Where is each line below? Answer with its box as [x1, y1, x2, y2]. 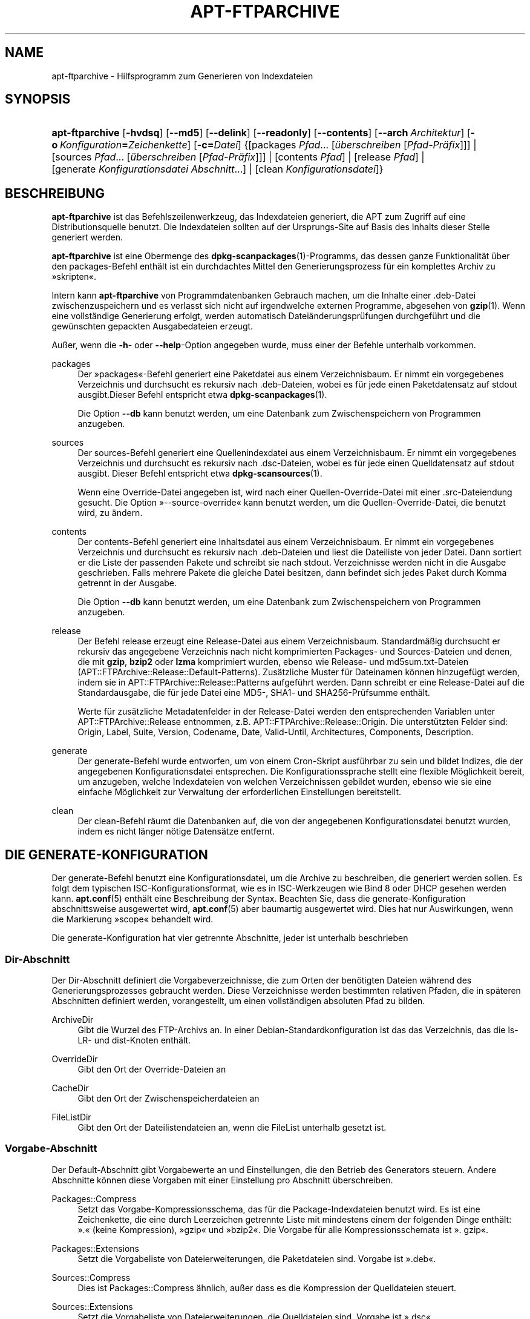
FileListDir [51, 1111, 91, 1122]
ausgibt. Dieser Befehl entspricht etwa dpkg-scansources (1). [77, 468, 322, 479]
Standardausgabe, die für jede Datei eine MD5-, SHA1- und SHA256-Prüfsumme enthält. [77, 687, 430, 698]
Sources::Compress [51, 1272, 131, 1283]
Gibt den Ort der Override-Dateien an [77, 1063, 226, 1074]
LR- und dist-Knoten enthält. [77, 1034, 191, 1045]
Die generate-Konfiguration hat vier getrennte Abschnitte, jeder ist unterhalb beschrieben [51, 933, 408, 944]
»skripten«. [51, 271, 97, 282]
